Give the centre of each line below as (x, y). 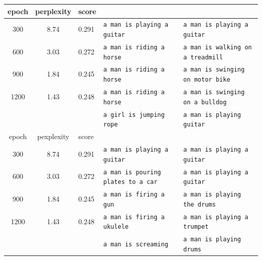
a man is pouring (132, 172)
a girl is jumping (134, 115)
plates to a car (130, 182)
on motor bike (207, 80)
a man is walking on (217, 47)
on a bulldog (205, 102)
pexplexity (53, 136)
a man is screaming (136, 245)
